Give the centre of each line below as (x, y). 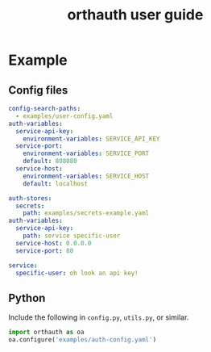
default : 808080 (50, 161)
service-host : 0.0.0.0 (54, 243)
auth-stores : (30, 198)
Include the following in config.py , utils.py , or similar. (99, 317)
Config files (38, 90)
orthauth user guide (135, 15)
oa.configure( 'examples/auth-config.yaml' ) (83, 340)
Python (27, 298)
